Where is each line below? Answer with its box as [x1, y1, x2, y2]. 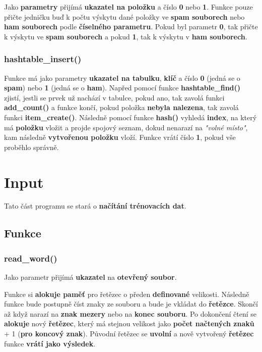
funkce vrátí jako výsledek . [4, 338, 96, 348]
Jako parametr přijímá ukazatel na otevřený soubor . [4, 272, 177, 282]
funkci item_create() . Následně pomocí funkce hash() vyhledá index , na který [4, 112, 257, 122]
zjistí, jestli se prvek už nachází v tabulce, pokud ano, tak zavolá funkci [4, 92, 225, 103]
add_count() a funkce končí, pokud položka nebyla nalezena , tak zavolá [4, 102, 239, 113]
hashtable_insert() [4, 53, 82, 65]
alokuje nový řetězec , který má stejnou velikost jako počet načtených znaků [4, 318, 254, 329]
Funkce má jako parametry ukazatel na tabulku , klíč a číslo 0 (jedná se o [4, 72, 240, 83]
